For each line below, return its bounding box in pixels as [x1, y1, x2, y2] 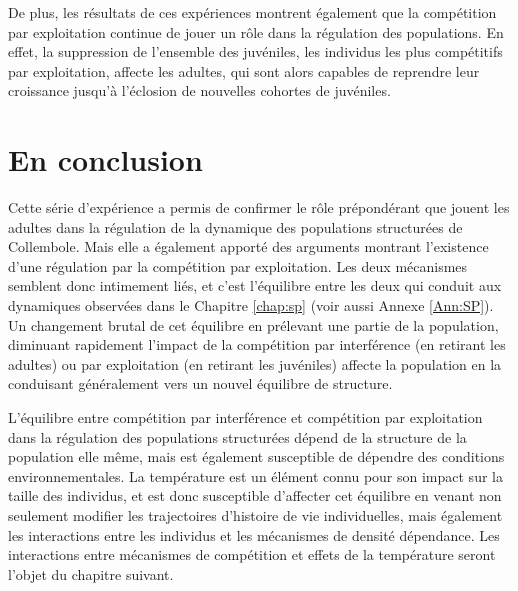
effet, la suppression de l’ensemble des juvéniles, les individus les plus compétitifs [8, 41, 503, 62]
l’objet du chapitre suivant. [8, 563, 174, 584]
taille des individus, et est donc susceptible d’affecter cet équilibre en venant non [8, 485, 502, 506]
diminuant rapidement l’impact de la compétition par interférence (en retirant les [8, 334, 506, 355]
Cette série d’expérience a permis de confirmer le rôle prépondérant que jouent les [8, 197, 510, 218]
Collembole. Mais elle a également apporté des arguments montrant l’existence [8, 236, 489, 257]
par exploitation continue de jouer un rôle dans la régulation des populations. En [8, 21, 504, 42]
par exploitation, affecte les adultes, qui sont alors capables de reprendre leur [8, 60, 480, 81]
